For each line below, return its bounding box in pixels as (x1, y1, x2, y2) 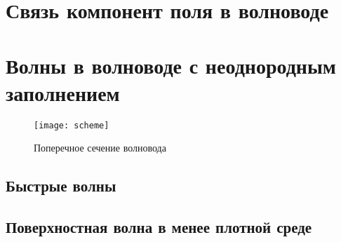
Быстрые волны (6, 175, 116, 196)
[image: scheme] (34, 120, 109, 130)
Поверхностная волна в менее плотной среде (6, 216, 312, 238)
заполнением (6, 78, 120, 107)
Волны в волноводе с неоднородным (6, 51, 336, 79)
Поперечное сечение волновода (34, 140, 166, 155)
